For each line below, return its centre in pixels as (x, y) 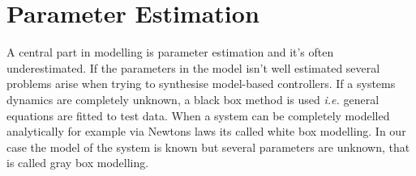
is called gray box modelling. (78, 163)
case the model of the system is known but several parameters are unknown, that (208, 147)
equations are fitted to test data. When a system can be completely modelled (198, 115)
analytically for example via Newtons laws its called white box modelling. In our (206, 131)
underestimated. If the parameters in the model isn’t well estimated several (193, 67)
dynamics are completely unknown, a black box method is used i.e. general (193, 99)
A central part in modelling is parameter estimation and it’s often (170, 52)
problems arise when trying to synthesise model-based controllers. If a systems (201, 84)
